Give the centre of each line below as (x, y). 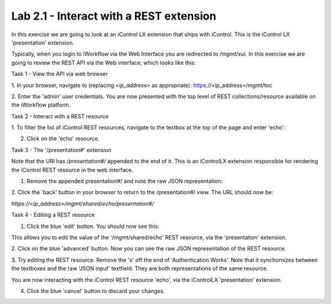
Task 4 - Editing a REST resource (53, 215)
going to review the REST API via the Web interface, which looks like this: (104, 63)
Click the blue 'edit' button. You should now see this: (93, 226)
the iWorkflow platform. (41, 105)
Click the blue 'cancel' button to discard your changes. (96, 291)
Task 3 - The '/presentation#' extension (61, 150)
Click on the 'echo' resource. (63, 139)
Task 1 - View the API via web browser (60, 74)
